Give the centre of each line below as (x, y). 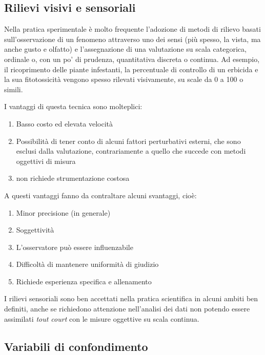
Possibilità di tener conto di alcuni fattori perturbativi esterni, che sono (128, 141)
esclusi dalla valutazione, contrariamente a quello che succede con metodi (131, 151)
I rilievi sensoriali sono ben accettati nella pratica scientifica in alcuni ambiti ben (131, 298)
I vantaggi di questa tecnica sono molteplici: (73, 106)
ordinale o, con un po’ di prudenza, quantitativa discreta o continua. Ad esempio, (132, 59)
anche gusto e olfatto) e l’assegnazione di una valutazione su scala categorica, (125, 49)
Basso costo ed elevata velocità (64, 123)
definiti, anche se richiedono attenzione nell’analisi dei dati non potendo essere (127, 309)
